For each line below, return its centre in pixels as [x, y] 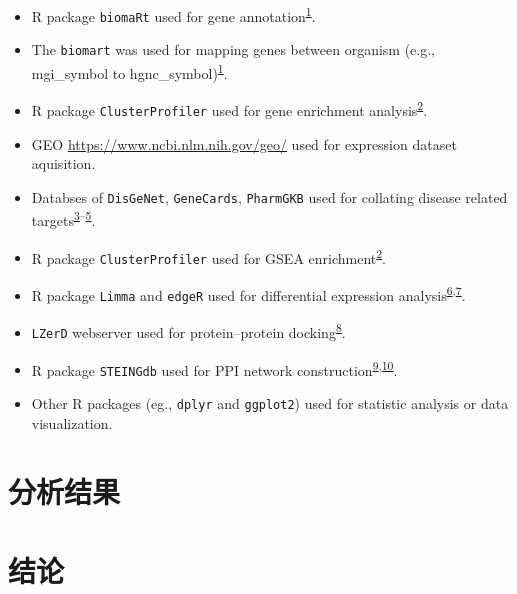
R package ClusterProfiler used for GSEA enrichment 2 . [209, 256]
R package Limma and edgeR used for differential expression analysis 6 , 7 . [248, 293]
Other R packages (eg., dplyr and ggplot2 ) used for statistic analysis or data [270, 402]
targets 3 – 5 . [63, 219]
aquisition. [63, 163]
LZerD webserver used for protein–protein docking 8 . [188, 330]
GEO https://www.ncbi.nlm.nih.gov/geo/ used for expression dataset [244, 143]
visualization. [72, 422]
